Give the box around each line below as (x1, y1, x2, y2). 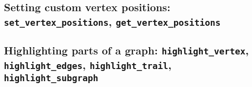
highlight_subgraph (4, 73, 98, 84)
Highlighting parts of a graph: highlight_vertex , (4, 43, 249, 58)
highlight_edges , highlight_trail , (4, 57, 172, 72)
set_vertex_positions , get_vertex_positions (4, 14, 221, 29)
